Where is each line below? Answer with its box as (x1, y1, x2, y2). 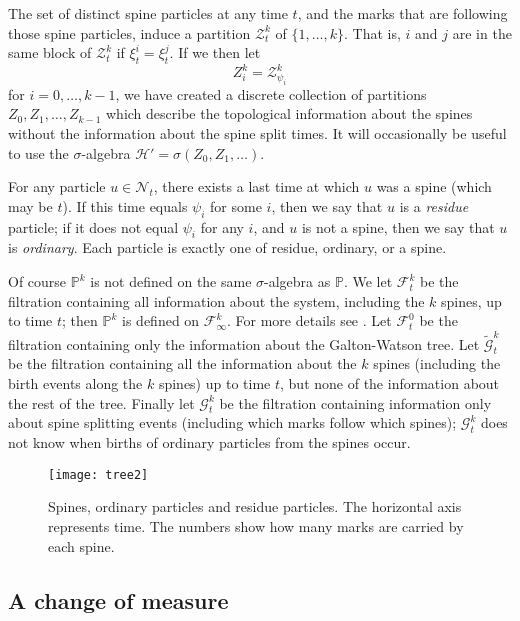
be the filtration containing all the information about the (8, 353, 357, 374)
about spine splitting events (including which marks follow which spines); (8, 412, 457, 433)
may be (8, 195, 53, 216)
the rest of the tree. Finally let (8, 392, 195, 413)
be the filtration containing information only (219, 392, 492, 413)
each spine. (48, 535, 115, 556)
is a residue (399, 195, 469, 216)
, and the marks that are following (297, 3, 508, 23)
